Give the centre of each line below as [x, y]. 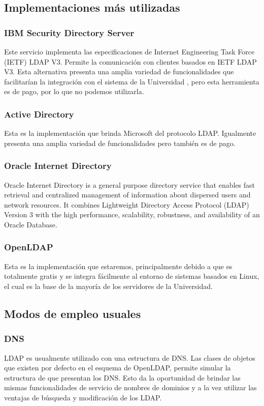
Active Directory [39, 114]
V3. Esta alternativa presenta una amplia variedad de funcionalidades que [119, 71]
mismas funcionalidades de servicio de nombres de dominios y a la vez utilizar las [130, 387]
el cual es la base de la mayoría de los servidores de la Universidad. [108, 286]
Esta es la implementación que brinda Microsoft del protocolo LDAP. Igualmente [130, 133]
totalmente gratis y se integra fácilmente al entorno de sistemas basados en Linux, [132, 276]
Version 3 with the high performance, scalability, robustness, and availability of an [132, 214]
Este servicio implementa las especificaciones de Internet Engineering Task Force [129, 51]
